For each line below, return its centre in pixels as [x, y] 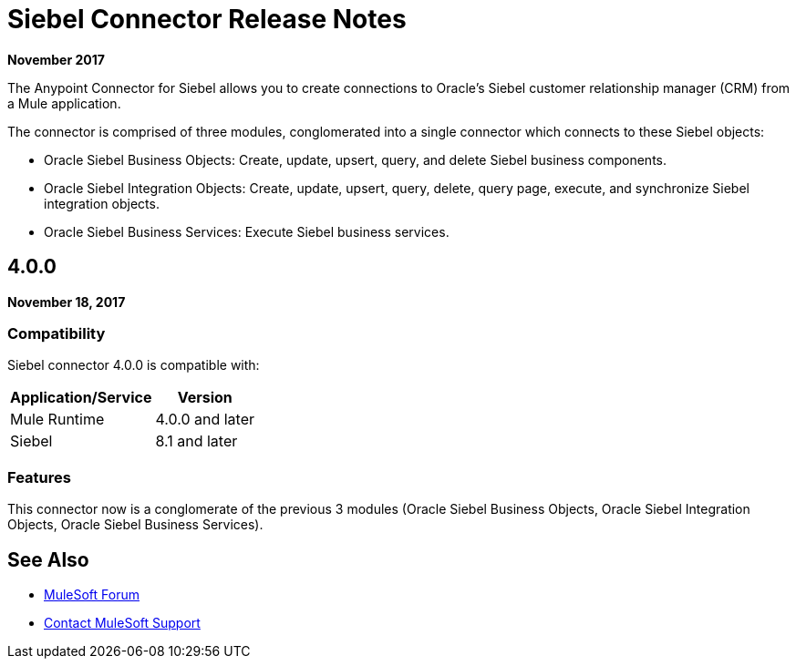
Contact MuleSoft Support [122, 622]
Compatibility [57, 333]
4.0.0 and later [205, 420]
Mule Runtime [57, 420]
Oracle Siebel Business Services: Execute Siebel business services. [247, 231]
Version [205, 398]
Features [39, 477]
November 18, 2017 [67, 302]
